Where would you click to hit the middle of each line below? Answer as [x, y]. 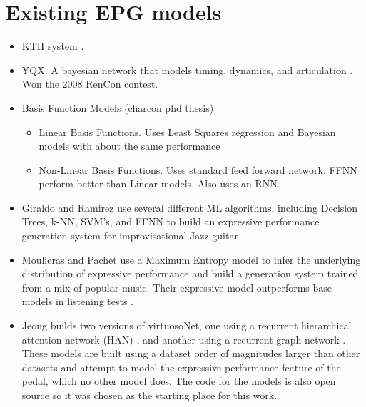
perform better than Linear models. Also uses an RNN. [159, 184]
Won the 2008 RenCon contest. [90, 84]
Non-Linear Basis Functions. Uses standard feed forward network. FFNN [198, 169]
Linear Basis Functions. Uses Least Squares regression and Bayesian [187, 132]
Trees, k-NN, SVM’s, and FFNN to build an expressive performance [171, 221]
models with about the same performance [129, 146]
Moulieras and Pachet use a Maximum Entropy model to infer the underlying [191, 259]
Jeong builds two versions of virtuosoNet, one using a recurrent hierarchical [187, 325]
